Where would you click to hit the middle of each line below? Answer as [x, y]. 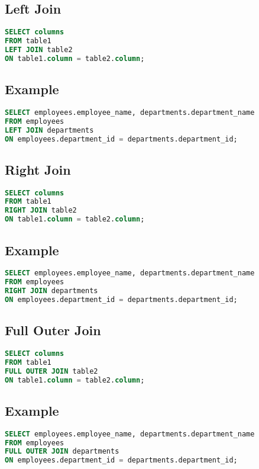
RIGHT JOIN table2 [41, 211]
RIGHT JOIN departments [51, 291]
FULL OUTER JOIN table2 [51, 371]
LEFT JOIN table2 [39, 49]
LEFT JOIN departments [49, 130]
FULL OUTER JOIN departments [62, 452]
